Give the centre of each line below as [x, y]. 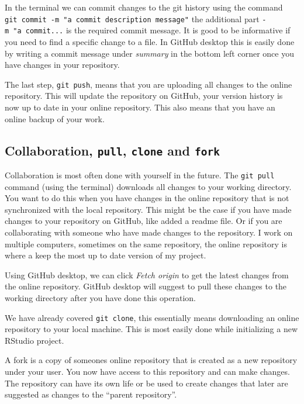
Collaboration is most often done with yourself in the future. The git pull [140, 175]
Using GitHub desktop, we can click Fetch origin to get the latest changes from [147, 274]
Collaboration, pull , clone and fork [112, 150]
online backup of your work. [55, 118]
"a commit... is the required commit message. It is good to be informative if [152, 30]
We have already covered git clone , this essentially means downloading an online [152, 317]
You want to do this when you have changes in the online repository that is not [147, 198]
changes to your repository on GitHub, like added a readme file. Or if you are [144, 221]
